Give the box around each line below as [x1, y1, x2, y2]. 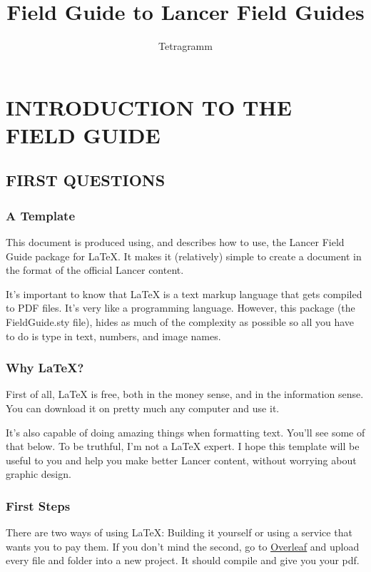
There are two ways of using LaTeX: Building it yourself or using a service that [6, 525, 352, 540]
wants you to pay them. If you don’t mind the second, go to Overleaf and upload [6, 538, 360, 553]
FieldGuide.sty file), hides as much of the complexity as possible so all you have [6, 315, 355, 330]
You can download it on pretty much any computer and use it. [6, 401, 280, 416]
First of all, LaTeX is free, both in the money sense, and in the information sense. [6, 387, 364, 402]
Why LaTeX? [6, 359, 84, 377]
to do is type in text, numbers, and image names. [6, 328, 221, 343]
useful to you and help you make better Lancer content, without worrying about [6, 452, 357, 467]
